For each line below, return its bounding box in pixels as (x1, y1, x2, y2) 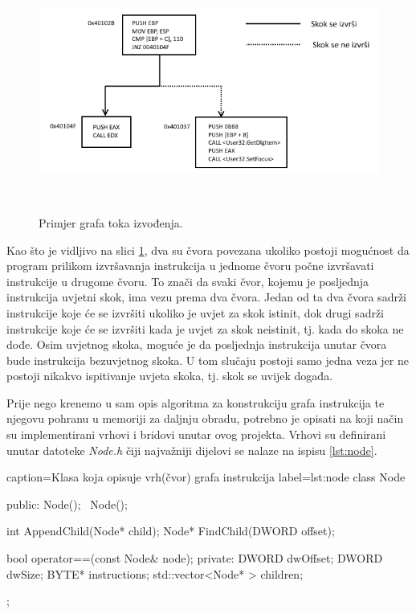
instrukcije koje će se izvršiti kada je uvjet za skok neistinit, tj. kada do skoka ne (6, 320, 404, 337)
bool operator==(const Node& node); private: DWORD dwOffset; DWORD (6, 550, 383, 567)
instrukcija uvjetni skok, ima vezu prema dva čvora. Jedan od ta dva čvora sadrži (6, 289, 407, 305)
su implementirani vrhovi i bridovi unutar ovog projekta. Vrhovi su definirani (6, 426, 386, 443)
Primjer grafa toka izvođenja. (39, 214, 183, 231)
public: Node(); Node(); (6, 495, 128, 512)
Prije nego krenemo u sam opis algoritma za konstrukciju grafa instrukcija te (6, 394, 385, 411)
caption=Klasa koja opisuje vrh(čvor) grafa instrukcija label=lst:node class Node (6, 469, 406, 485)
